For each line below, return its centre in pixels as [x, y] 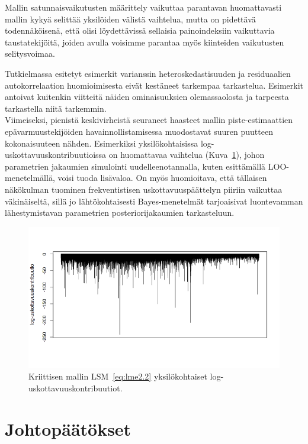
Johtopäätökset [68, 428]
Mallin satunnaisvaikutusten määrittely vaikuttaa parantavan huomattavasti [143, 7]
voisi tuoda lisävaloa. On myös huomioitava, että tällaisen [162, 178]
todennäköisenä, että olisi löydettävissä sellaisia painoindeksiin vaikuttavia [140, 30]
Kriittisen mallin [59, 376]
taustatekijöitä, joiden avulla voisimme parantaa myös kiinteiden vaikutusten [145, 42]
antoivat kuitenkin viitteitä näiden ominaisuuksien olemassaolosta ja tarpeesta [147, 97]
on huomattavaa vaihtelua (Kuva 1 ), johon [187, 155]
